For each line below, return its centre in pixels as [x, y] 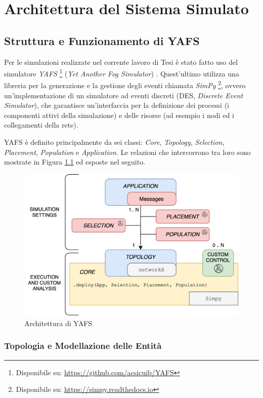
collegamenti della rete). [41, 125]
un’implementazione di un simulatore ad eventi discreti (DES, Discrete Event [124, 95]
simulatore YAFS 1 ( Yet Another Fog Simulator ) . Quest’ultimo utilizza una [122, 73]
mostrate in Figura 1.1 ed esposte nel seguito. [75, 162]
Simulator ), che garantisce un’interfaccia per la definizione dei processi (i [117, 105]
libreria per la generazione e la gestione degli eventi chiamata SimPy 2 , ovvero [125, 85]
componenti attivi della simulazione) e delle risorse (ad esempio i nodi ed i [119, 115]
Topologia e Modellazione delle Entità [83, 346]
